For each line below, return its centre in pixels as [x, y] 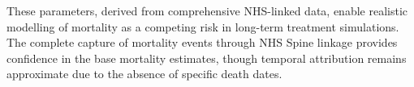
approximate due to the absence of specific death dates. [144, 74]
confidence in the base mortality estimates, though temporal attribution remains [207, 58]
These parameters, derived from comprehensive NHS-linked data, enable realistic [207, 10]
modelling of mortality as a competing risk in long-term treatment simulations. [203, 26]
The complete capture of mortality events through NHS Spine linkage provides [202, 42]
